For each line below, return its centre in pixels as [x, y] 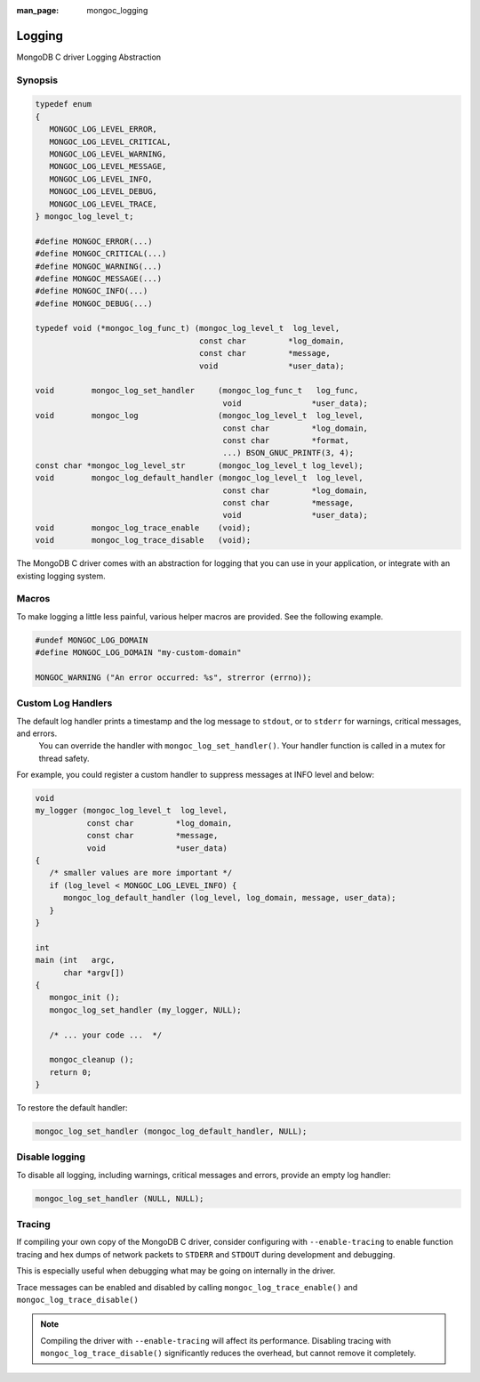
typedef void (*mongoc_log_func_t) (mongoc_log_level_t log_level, [188, 328]
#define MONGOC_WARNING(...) [99, 266]
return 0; [71, 1072]
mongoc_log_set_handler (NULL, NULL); [120, 1198]
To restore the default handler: [72, 1108]
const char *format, [286, 440]
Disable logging [51, 1157]
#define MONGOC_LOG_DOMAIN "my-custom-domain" [138, 653]
